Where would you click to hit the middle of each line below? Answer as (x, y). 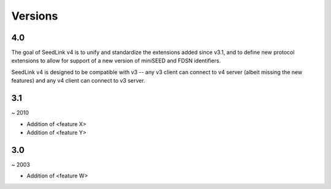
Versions (35, 16)
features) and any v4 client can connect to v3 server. (78, 81)
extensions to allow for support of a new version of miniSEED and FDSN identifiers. (116, 61)
